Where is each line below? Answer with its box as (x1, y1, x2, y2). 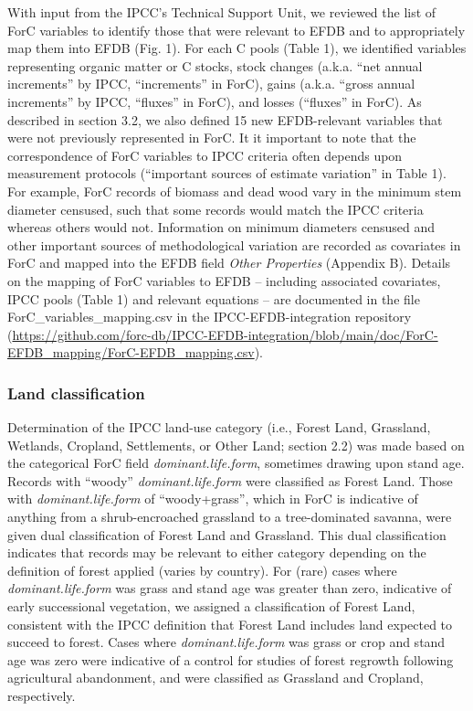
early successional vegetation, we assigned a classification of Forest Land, (7, 597, 415, 616)
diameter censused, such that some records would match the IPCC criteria (7, 199, 424, 218)
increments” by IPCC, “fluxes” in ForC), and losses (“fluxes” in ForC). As (7, 91, 422, 111)
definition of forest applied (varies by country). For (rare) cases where (7, 560, 397, 579)
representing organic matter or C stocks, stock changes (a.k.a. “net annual (7, 56, 423, 75)
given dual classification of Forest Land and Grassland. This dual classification (7, 525, 447, 544)
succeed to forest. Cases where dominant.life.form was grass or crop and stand (7, 632, 446, 652)
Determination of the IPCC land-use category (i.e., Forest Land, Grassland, (7, 418, 431, 437)
